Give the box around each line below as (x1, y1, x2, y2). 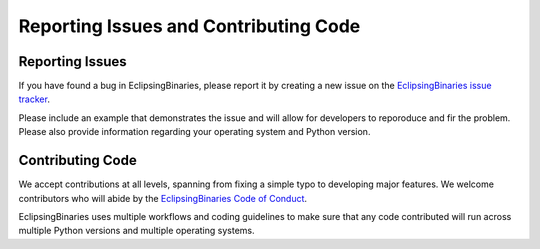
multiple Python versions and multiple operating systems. (18, 225, 255, 237)
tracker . (18, 93, 50, 105)
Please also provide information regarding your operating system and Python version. (18, 126, 371, 138)
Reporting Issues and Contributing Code (18, 15, 361, 37)
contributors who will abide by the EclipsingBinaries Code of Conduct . (18, 192, 308, 204)
